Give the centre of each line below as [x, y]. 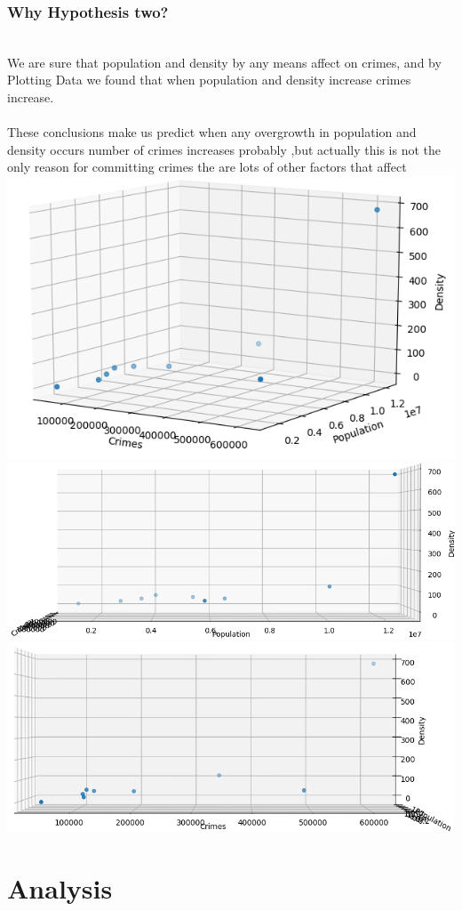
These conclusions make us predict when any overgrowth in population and [212, 132]
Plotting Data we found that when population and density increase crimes [209, 80]
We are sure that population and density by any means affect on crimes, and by [224, 62]
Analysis [60, 887]
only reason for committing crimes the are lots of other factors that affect [207, 167]
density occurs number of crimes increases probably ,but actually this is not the [224, 149]
